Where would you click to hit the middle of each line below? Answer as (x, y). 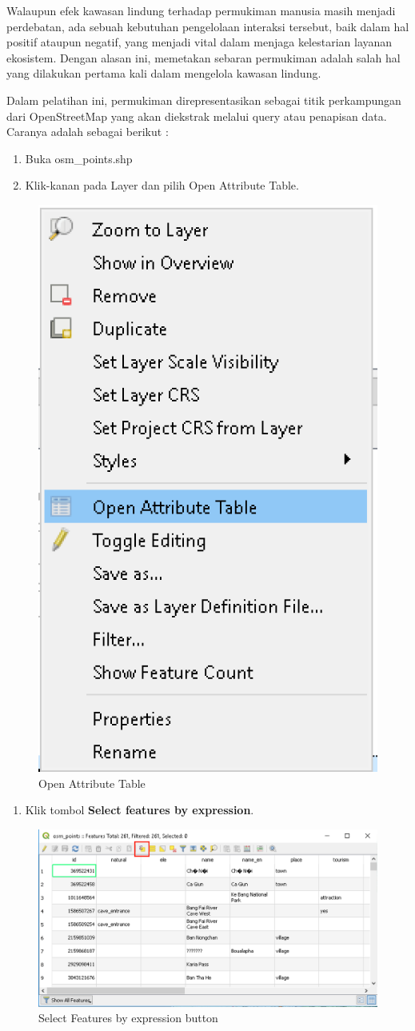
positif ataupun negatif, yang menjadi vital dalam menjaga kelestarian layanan (200, 42)
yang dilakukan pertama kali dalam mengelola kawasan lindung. (164, 73)
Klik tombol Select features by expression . (140, 810)
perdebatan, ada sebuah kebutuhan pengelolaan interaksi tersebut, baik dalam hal (208, 26)
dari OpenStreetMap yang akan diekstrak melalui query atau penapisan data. (197, 116)
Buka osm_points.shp (79, 158)
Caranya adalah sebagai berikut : (88, 132)
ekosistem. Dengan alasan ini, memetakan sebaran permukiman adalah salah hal (204, 57)
